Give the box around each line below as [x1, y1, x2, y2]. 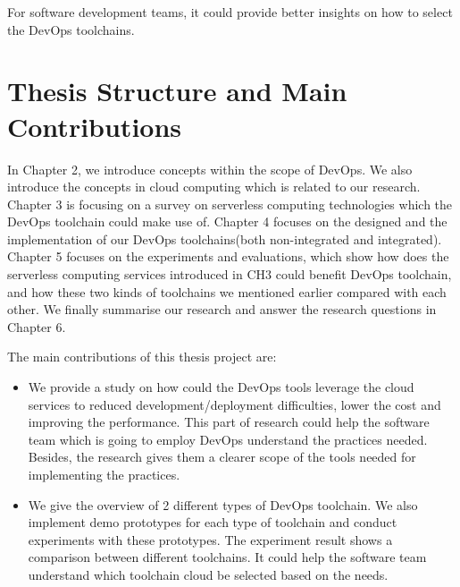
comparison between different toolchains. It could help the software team [28, 548, 427, 566]
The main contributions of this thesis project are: [7, 347, 277, 366]
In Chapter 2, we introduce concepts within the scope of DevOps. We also [7, 159, 413, 178]
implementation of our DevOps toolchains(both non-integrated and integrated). [7, 229, 442, 248]
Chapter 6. [7, 317, 66, 336]
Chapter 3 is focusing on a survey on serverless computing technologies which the [7, 194, 453, 213]
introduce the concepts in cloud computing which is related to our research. [7, 177, 421, 196]
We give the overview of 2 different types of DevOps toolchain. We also [28, 495, 418, 514]
